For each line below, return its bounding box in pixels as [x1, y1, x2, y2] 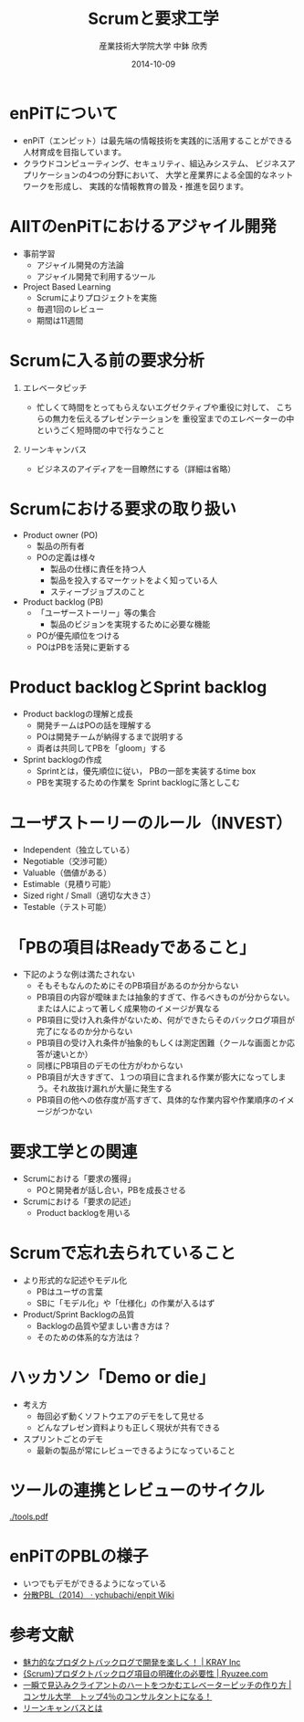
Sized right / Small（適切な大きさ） [22, 890, 156, 901]
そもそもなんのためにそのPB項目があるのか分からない [36, 980, 239, 991]
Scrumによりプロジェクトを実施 [36, 291, 158, 302]
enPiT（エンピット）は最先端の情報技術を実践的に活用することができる [22, 134, 293, 146]
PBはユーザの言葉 [36, 1286, 103, 1297]
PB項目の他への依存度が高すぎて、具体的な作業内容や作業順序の [36, 1094, 278, 1105]
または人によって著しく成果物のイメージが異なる [36, 1003, 221, 1014]
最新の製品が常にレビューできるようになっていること [36, 1445, 236, 1456]
